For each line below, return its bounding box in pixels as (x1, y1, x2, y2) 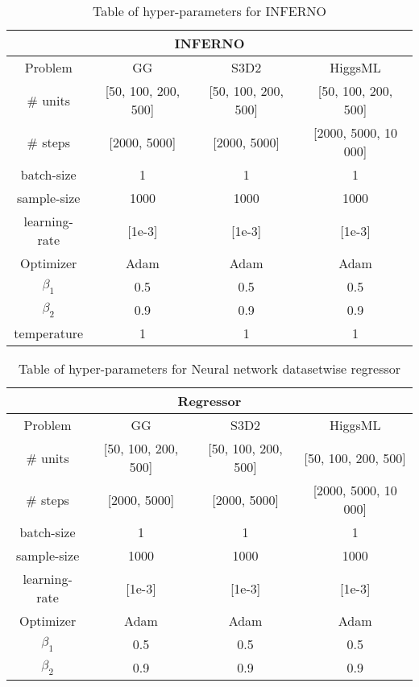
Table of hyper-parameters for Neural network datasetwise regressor (18, 359, 401, 378)
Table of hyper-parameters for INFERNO (93, 2, 326, 20)
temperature (14, 324, 84, 342)
